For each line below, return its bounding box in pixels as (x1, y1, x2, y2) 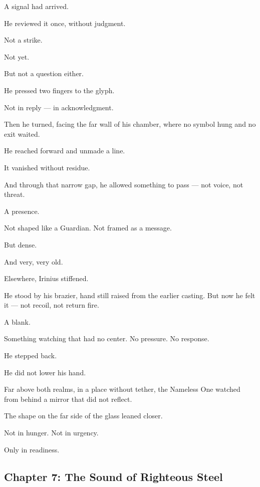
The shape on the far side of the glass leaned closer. (4, 410, 163, 421)
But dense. (4, 239, 37, 250)
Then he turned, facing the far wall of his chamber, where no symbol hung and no (4, 119, 256, 129)
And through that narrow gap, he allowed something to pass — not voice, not (4, 179, 243, 189)
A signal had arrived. (4, 1, 69, 11)
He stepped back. (4, 350, 57, 361)
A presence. (4, 205, 40, 216)
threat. (4, 189, 25, 199)
